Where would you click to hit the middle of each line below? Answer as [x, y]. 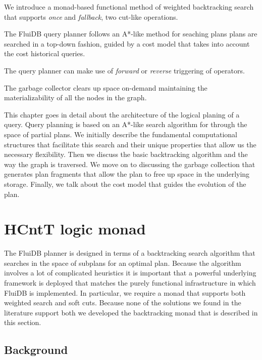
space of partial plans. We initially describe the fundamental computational [121, 134]
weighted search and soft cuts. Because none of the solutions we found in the [123, 303]
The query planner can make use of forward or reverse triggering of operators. [124, 70]
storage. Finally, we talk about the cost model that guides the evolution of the [125, 184]
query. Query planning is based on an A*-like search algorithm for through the [126, 124]
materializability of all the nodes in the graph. [75, 97]
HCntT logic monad [75, 229]
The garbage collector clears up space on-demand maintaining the [106, 87]
